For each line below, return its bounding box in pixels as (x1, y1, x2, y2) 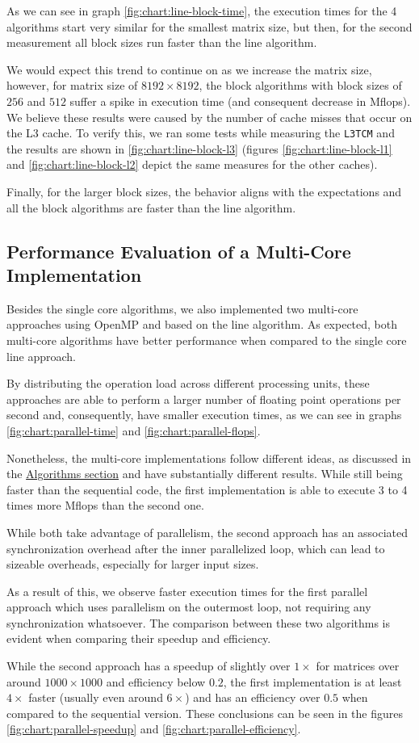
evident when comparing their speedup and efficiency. (6, 630, 271, 647)
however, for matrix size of (6, 77, 138, 94)
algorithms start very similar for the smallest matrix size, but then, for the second (6, 18, 413, 35)
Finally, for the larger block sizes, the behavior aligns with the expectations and (6, 183, 402, 199)
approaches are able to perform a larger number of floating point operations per (6, 390, 401, 407)
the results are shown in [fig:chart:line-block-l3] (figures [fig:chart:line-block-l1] (6, 140, 392, 157)
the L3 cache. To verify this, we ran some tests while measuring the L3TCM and (6, 124, 395, 141)
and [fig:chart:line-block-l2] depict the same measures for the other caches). (6, 156, 378, 173)
